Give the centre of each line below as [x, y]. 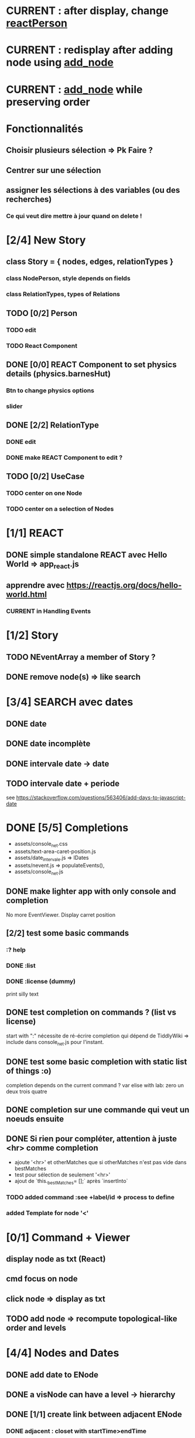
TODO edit [21, 330]
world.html [26, 594]
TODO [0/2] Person [42, 313]
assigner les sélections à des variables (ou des [93, 190]
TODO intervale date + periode [63, 784]
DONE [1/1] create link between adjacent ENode [94, 1415]
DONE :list [21, 965]
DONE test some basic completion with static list [97, 1062]
